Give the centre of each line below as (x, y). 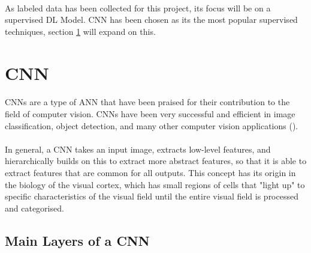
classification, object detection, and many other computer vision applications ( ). (152, 125)
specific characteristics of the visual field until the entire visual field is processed (152, 196)
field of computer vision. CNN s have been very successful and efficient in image (150, 113)
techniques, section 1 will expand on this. (80, 31)
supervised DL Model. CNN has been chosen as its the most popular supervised (151, 20)
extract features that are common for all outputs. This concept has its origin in (150, 172)
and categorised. (34, 208)
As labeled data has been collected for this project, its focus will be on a (138, 8)
